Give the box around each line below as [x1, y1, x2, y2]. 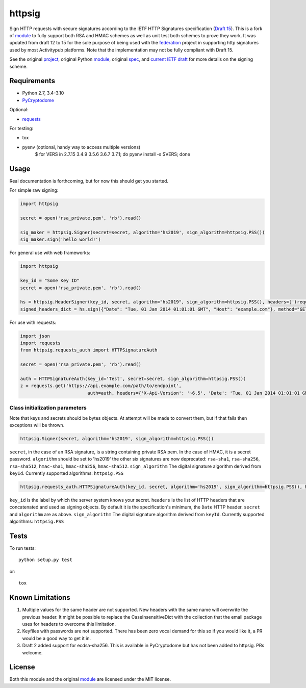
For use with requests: [9, 319, 57, 325]
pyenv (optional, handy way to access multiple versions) [22, 144, 141, 150]
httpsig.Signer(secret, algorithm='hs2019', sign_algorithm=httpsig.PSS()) [20, 436, 214, 441]
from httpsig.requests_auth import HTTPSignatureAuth [20, 347, 158, 353]
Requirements [9, 77, 56, 85]
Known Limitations [9, 593, 71, 602]
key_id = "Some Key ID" [20, 278, 80, 284]
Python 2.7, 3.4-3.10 [22, 90, 64, 96]
